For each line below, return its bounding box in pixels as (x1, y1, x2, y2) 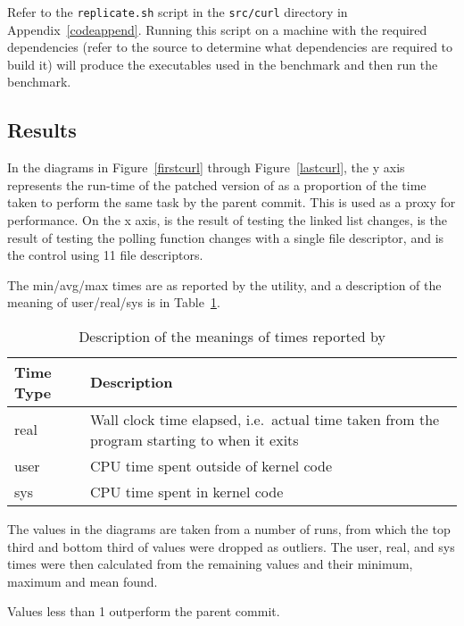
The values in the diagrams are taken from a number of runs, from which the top (7, 519, 451, 538)
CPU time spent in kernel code (89, 480, 284, 502)
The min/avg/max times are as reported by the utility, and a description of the (7, 275, 442, 294)
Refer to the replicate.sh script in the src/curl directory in (7, 3, 348, 21)
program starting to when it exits (89, 429, 299, 450)
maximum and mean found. (7, 572, 158, 590)
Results (7, 116, 77, 144)
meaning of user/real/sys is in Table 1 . (7, 293, 220, 312)
